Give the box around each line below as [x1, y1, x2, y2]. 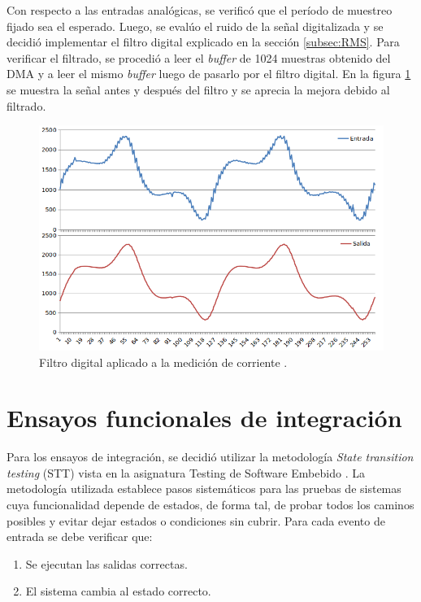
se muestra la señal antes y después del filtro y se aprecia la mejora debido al [7, 81, 390, 98]
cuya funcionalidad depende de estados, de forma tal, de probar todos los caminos [7, 496, 414, 513]
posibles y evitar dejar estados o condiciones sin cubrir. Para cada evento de [7, 512, 385, 529]
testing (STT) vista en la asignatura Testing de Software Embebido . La [7, 464, 365, 481]
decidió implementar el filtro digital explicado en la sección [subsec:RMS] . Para [7, 33, 400, 50]
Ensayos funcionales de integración [7, 401, 402, 434]
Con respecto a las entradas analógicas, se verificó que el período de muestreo [7, 2, 393, 18]
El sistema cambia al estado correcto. [25, 582, 211, 600]
